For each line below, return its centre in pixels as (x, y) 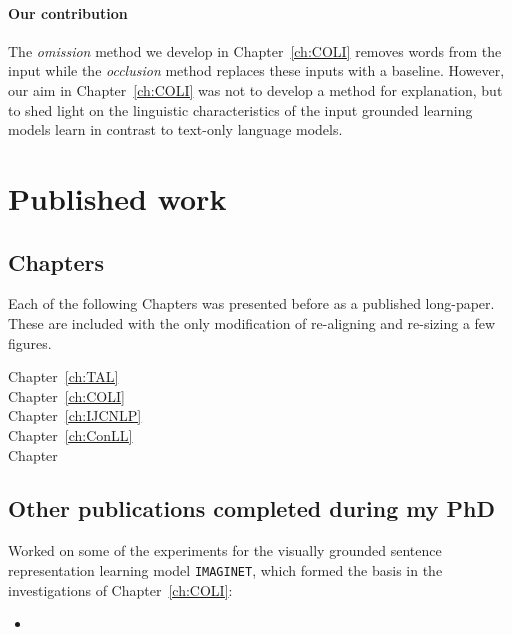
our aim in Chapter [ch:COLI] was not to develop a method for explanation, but (255, 89)
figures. (30, 342)
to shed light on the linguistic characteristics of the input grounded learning (240, 109)
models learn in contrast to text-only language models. (175, 129)
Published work (117, 197)
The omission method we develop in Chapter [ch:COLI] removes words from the (255, 50)
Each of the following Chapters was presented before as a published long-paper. (251, 303)
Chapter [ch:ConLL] (70, 434)
